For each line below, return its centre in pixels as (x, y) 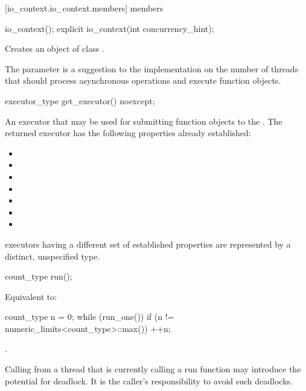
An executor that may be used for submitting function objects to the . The (144, 121)
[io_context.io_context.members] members (84, 8)
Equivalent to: (31, 296)
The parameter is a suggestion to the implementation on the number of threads (152, 68)
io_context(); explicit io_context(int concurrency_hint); (110, 28)
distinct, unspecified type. (53, 256)
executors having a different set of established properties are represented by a (148, 244)
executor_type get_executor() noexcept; (80, 100)
